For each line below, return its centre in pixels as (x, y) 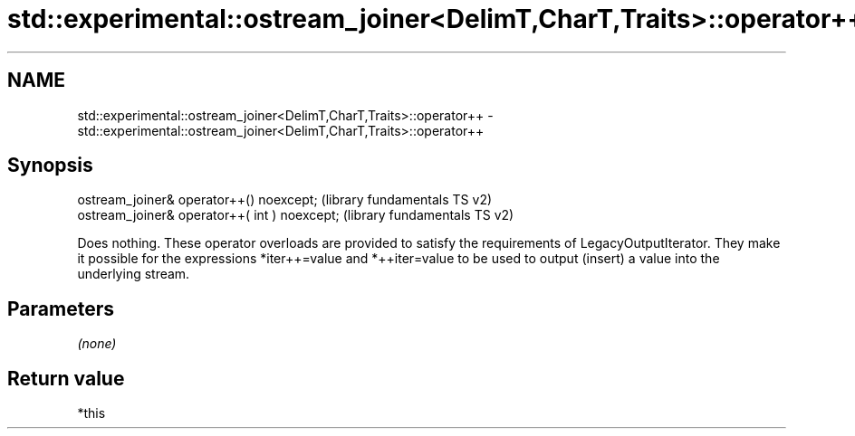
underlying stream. (134, 274)
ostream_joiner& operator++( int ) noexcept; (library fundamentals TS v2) (296, 215)
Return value (66, 378)
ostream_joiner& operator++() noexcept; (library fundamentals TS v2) (285, 200)
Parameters (61, 308)
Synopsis (50, 166)
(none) (97, 344)
